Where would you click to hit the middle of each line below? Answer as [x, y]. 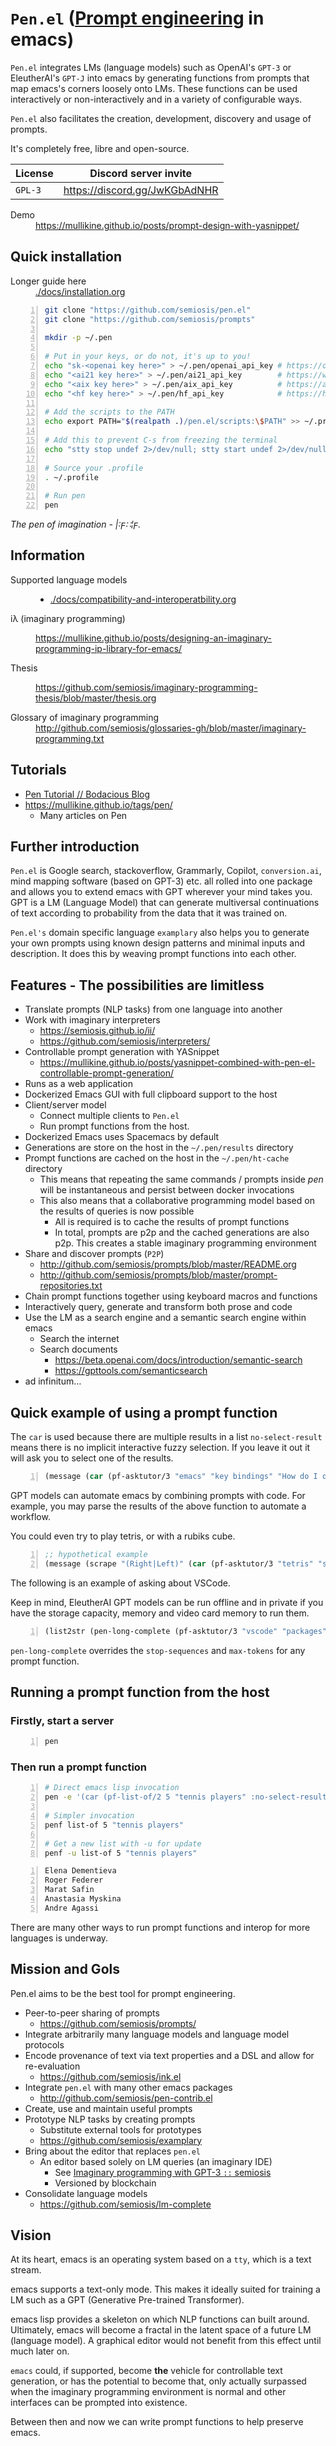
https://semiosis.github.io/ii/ [97, 1031]
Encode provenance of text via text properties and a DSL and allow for [169, 2055]
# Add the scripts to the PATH [109, 412]
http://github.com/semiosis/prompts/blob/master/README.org [168, 1264]
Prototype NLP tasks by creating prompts [110, 2119]
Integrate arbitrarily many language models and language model [157, 2034]
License [34, 173]
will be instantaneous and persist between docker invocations [167, 1190]
